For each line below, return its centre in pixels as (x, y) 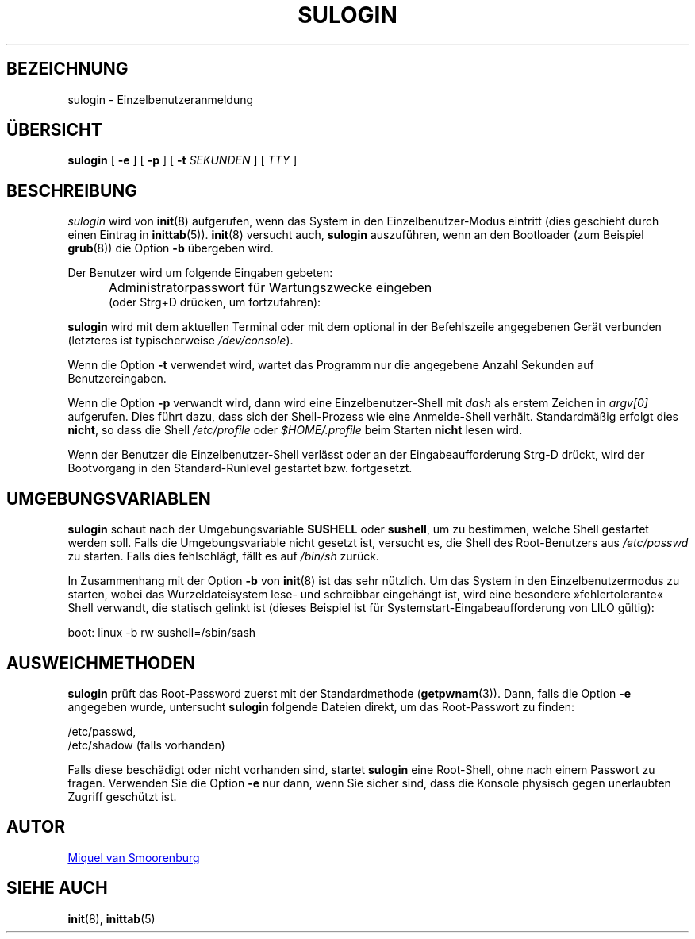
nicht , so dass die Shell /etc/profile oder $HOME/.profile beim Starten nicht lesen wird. (295, 430)
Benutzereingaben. (117, 379)
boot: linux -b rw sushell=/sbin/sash (162, 633)
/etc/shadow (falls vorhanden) (146, 745)
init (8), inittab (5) (111, 918)
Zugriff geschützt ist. (122, 796)
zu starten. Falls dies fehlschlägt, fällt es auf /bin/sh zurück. (223, 556)
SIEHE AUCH (57, 888)
